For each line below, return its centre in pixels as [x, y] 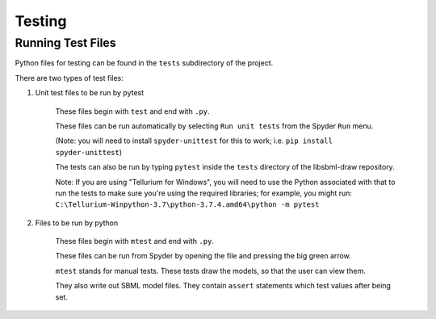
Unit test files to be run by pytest [90, 93]
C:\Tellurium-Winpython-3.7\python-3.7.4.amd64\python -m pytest [187, 205]
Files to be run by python [77, 223]
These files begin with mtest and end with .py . [134, 241]
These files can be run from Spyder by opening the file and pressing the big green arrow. [203, 256]
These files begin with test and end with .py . [132, 111]
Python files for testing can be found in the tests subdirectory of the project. [144, 63]
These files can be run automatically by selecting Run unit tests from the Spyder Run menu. [214, 126]
